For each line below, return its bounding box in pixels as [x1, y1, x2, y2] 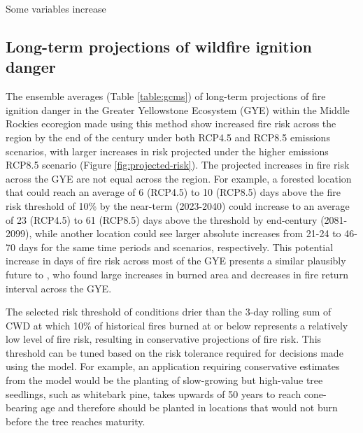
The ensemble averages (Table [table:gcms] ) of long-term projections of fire [6, 89, 326, 104]
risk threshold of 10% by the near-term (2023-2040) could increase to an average [6, 198, 350, 213]
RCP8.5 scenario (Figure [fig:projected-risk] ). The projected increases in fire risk [6, 157, 350, 172]
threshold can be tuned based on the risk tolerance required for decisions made [6, 345, 343, 360]
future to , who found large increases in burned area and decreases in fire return [6, 267, 348, 281]
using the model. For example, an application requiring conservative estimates [6, 359, 340, 374]
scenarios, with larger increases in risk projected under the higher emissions [6, 143, 329, 158]
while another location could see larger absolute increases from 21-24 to [34, 226, 341, 241]
